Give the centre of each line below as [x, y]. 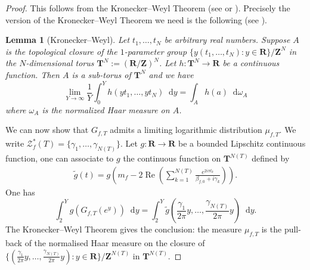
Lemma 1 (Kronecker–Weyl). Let [68, 40]
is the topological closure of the [61, 51]
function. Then [32, 74]
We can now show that [47, 130]
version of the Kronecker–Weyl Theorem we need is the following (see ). [137, 19]
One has [20, 192]
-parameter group [156, 51]
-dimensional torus [60, 63]
